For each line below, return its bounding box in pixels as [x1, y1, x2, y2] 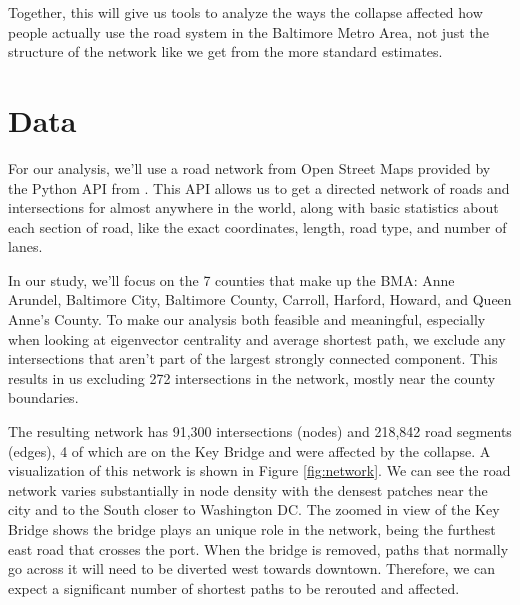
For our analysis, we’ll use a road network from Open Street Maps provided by [8, 157, 491, 178]
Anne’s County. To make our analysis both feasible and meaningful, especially [8, 309, 486, 330]
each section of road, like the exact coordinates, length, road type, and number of [8, 216, 507, 237]
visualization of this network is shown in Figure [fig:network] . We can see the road [8, 460, 511, 481]
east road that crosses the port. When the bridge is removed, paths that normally [8, 538, 509, 559]
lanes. [8, 236, 43, 257]
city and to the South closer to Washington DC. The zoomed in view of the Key [8, 499, 500, 520]
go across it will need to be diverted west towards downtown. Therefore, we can [8, 558, 495, 579]
